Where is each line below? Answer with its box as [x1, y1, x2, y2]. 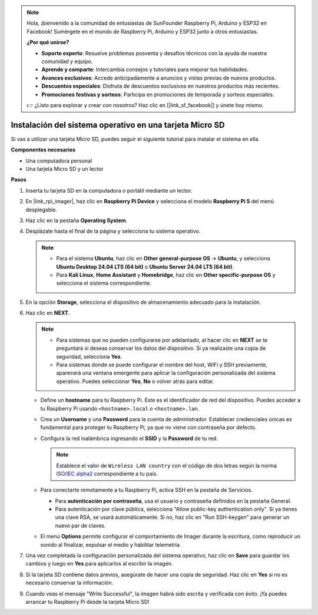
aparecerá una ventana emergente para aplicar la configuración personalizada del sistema [56, 369, 276, 376]
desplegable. [25, 206, 57, 213]
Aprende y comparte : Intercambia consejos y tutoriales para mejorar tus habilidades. [41, 66, 249, 73]
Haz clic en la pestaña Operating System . [25, 217, 128, 224]
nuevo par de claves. [55, 522, 106, 529]
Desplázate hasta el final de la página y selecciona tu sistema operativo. [25, 227, 201, 235]
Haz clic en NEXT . [25, 309, 70, 316]
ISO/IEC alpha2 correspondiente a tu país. [56, 470, 158, 477]
